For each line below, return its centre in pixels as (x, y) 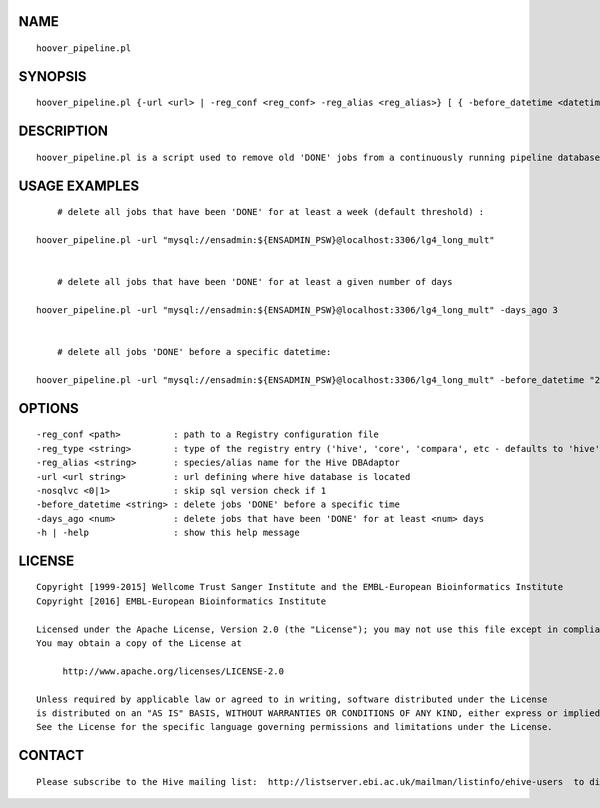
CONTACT (51, 755)
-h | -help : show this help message (168, 533)
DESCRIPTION (63, 131)
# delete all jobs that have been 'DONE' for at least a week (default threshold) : (270, 212)
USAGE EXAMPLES (79, 185)
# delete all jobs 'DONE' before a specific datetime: (194, 352)
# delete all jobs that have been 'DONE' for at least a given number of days (254, 282)
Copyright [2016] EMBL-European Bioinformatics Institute (181, 601)
